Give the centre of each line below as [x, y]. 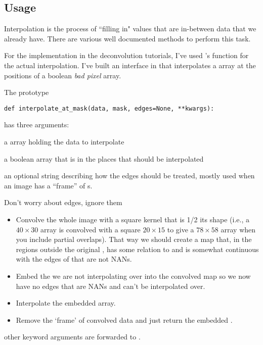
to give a [181, 229]
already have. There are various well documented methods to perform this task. [127, 38]
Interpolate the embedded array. [66, 303]
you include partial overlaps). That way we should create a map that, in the [134, 239]
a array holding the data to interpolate [64, 142]
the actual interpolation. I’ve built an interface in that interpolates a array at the [130, 65]
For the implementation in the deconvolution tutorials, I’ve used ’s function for [126, 55]
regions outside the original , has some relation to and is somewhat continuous [137, 249]
